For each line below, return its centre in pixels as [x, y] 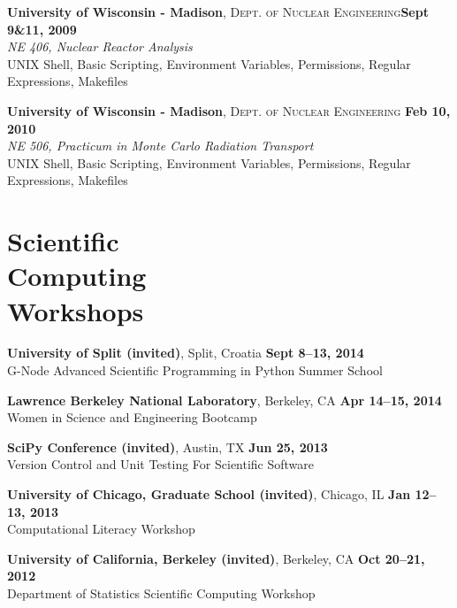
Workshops [76, 310]
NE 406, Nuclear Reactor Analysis [100, 46]
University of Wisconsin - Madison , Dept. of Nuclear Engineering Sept [218, 12]
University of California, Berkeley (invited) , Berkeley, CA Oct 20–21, [216, 558]
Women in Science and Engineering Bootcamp [132, 417]
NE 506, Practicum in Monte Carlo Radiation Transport [160, 146]
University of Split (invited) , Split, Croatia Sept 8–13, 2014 [186, 353]
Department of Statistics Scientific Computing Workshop [161, 593]
